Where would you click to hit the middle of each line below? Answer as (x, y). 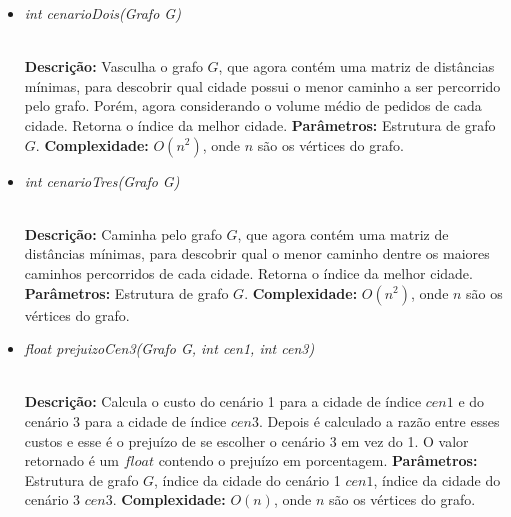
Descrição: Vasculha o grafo (113, 66)
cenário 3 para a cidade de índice (125, 420)
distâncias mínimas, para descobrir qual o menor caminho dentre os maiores (257, 253)
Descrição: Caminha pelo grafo (123, 233)
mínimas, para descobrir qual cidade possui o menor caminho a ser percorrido (262, 85)
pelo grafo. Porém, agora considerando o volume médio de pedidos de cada (253, 105)
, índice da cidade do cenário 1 (247, 479)
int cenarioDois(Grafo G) (102, 13)
